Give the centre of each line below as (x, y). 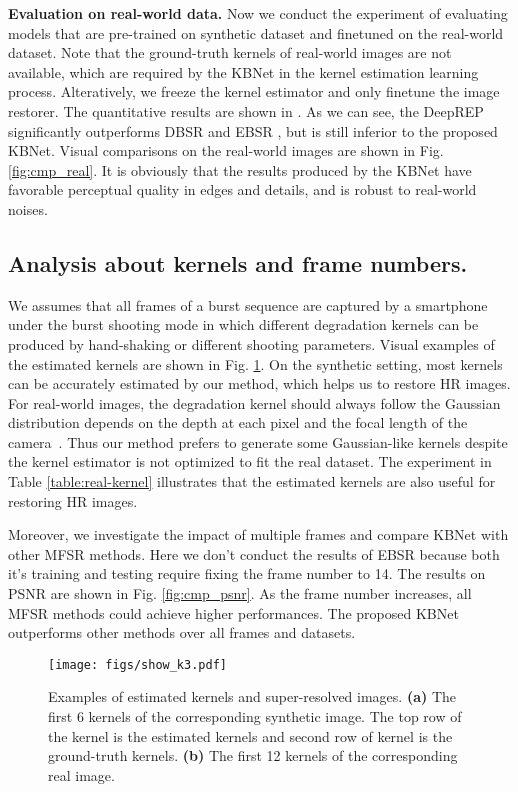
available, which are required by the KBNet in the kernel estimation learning (243, 71)
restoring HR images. (73, 500)
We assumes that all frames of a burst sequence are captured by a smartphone (248, 304)
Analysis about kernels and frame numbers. (238, 262)
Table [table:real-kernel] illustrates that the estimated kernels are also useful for (252, 481)
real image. (81, 774)
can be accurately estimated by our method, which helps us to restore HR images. (259, 383)
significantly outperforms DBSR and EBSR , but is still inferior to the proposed (253, 130)
